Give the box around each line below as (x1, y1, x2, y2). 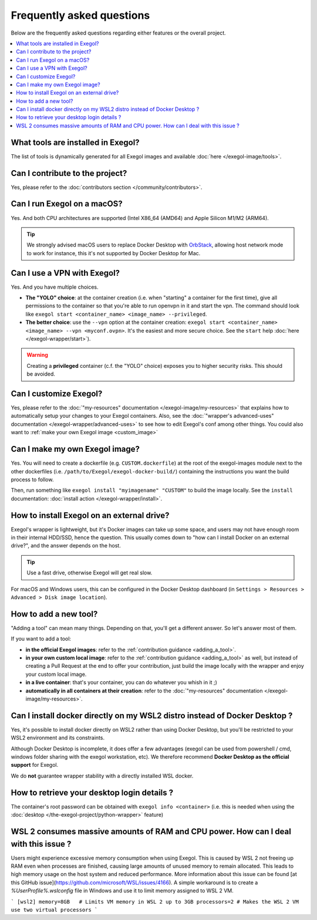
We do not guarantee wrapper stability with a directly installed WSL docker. (11, 772, 194, 779)
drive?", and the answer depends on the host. (11, 542, 122, 549)
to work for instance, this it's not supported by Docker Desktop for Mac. (26, 249, 201, 256)
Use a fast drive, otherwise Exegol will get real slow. (26, 569, 153, 576)
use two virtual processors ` (11, 907, 98, 913)
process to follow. (11, 476, 54, 483)
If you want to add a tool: (11, 635, 72, 642)
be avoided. (26, 370, 56, 378)
